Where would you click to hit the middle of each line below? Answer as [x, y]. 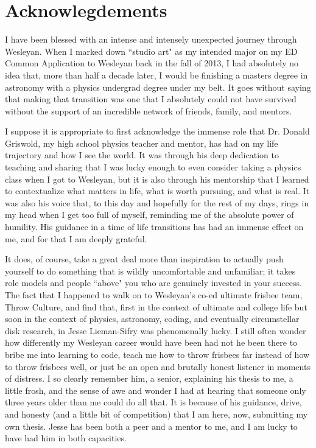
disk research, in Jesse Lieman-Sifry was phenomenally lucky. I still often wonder [156, 330]
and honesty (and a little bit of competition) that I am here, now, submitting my [156, 414]
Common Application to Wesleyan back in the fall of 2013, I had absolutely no [152, 63]
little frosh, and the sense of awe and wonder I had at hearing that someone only [156, 390]
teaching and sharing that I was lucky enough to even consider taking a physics [153, 167]
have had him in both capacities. [66, 438]
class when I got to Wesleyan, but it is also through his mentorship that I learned [157, 179]
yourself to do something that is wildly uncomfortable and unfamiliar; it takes [150, 271]
